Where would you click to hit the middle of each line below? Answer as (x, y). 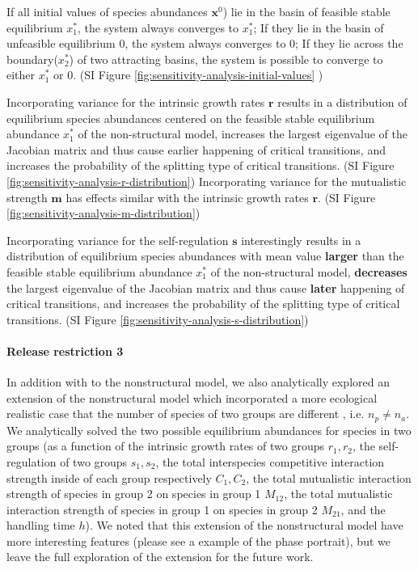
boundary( (32, 59)
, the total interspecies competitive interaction (270, 461)
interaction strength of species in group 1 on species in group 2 (162, 509)
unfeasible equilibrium (61, 43)
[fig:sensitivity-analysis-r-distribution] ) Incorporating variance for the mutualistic (207, 181)
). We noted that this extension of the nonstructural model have (244, 525)
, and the (363, 509)
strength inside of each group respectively (109, 477)
